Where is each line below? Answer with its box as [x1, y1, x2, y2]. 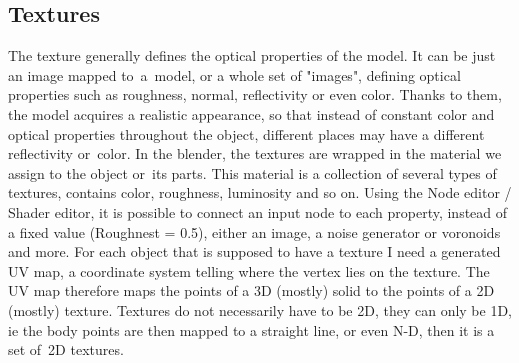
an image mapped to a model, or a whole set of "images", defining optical [8, 64, 461, 85]
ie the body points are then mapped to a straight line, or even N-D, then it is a [8, 319, 495, 340]
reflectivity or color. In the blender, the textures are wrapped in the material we [8, 143, 502, 164]
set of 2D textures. [8, 339, 124, 360]
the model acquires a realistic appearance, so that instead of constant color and [8, 103, 495, 124]
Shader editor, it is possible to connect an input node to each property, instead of [8, 201, 508, 222]
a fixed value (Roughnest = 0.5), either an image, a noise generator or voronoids [8, 221, 501, 242]
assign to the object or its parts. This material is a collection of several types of [8, 162, 497, 183]
